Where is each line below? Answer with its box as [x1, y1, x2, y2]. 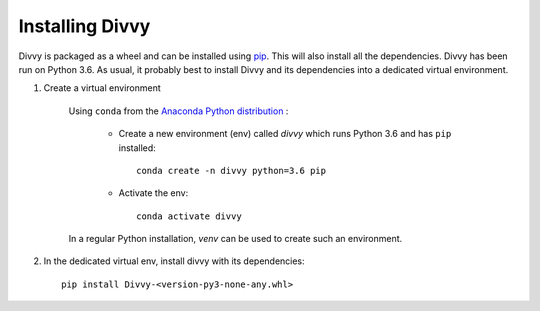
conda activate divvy [136, 210, 242, 222]
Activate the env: [118, 187, 189, 199]
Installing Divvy [18, 15, 151, 37]
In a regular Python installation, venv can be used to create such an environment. [68, 233, 403, 245]
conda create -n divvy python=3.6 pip [136, 165, 327, 176]
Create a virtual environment [43, 82, 162, 94]
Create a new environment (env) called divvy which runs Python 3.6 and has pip [118, 128, 452, 140]
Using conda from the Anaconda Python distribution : [68, 105, 289, 117]
